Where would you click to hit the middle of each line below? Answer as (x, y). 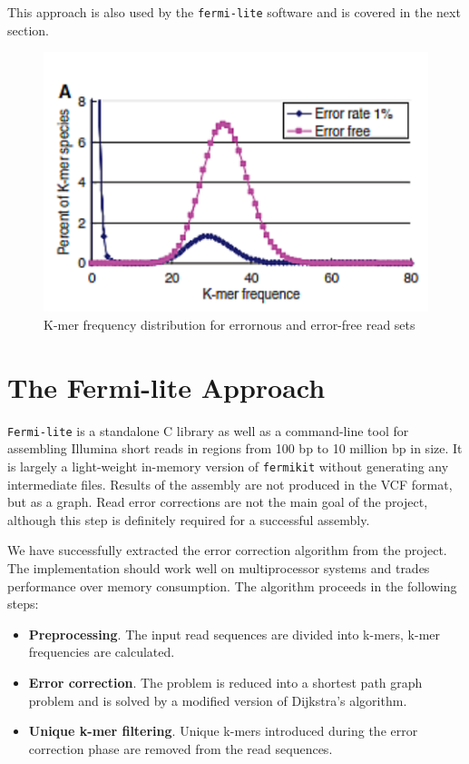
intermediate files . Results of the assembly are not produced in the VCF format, (230, 484)
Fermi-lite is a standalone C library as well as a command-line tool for (208, 430)
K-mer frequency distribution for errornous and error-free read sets (230, 325)
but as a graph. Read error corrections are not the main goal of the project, (218, 502)
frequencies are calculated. (102, 652)
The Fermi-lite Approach (166, 387)
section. (28, 30)
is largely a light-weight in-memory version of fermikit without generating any (228, 466)
